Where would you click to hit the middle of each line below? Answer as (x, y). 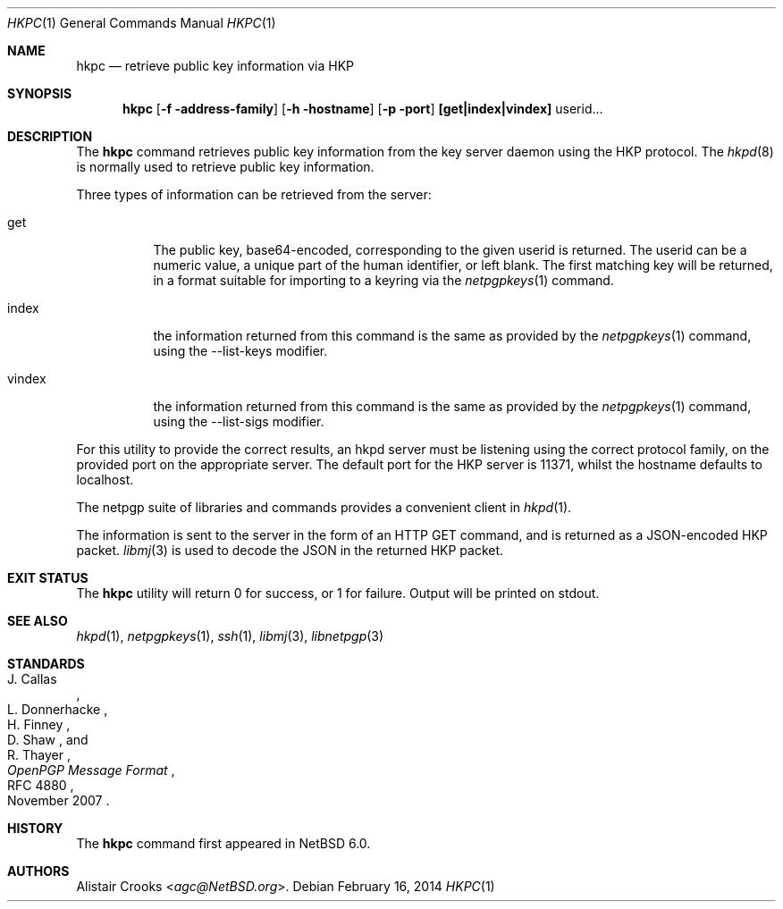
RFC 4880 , (41, 785)
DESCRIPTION (50, 136)
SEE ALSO (38, 621)
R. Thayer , (39, 755)
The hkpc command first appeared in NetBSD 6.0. (223, 843)
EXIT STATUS (48, 578)
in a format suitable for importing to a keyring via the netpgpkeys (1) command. (383, 280)
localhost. (105, 480)
